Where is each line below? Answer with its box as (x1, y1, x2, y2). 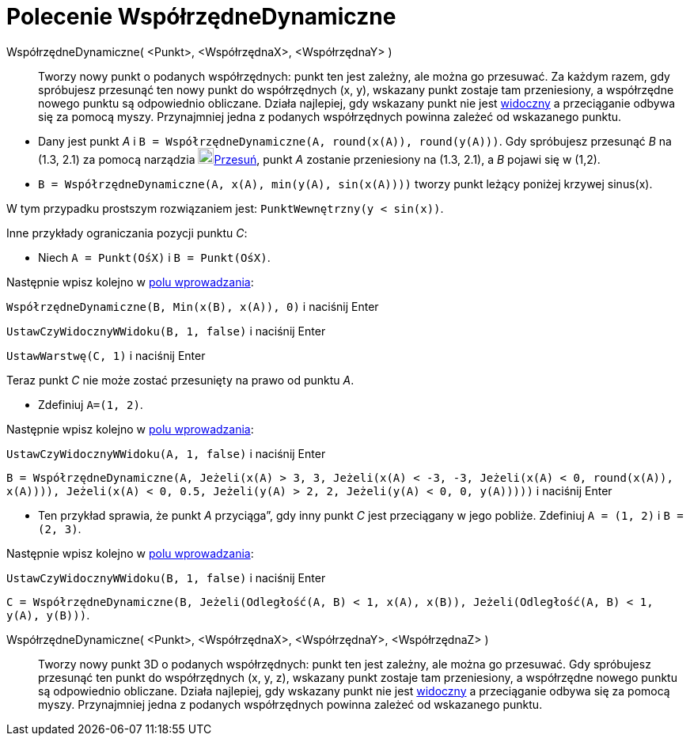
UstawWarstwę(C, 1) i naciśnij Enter (6, 348, 206, 362)
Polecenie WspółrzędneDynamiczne (6, 3, 396, 30)
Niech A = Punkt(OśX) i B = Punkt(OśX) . (38, 250, 271, 264)
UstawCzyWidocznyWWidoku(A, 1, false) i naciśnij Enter (6, 446, 326, 460)
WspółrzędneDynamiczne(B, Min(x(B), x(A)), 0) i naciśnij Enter (6, 299, 379, 313)
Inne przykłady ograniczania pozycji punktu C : (6, 225, 248, 240)
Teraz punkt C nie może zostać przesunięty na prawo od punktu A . (6, 373, 354, 387)
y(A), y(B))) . (6, 608, 90, 622)
